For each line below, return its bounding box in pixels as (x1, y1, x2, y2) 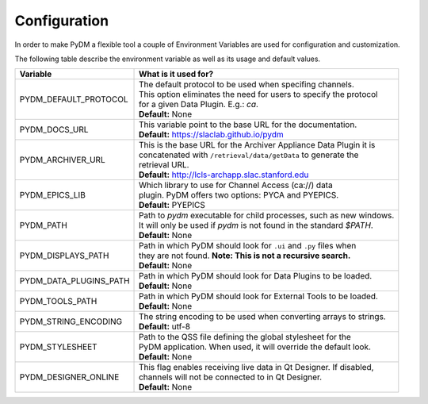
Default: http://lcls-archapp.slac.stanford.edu (139, 169, 309, 180)
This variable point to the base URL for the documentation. (139, 119, 357, 130)
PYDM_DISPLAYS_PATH (19, 250, 109, 261)
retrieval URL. (139, 160, 189, 171)
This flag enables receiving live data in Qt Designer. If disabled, (139, 362, 374, 373)
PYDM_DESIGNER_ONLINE (19, 371, 120, 383)
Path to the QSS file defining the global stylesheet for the (139, 332, 352, 343)
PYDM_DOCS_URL (19, 124, 89, 135)
